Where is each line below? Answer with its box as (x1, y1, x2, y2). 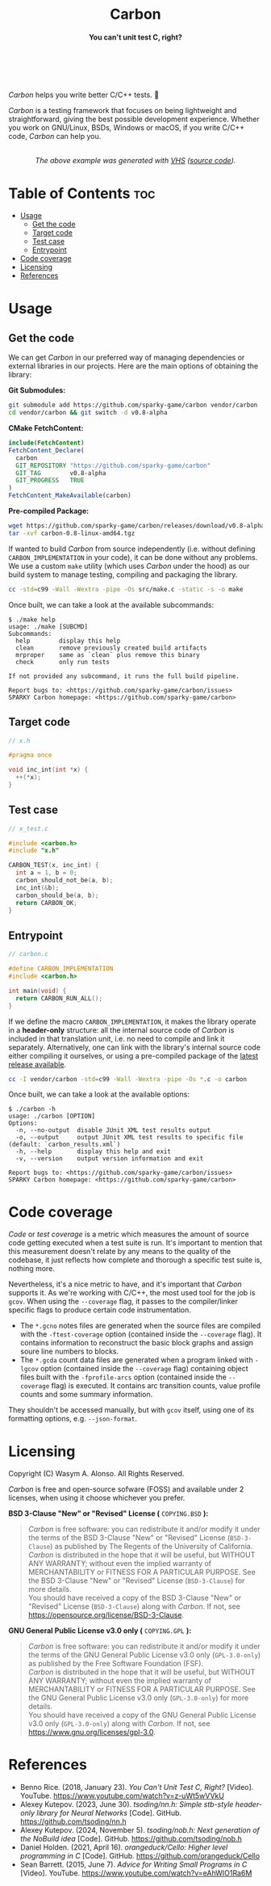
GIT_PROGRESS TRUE (15, 477, 85, 485)
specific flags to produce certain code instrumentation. (8, 1305, 191, 1315)
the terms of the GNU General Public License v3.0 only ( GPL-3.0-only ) (27, 1650, 261, 1660)
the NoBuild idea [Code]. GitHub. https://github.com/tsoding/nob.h (19, 1834, 242, 1844)
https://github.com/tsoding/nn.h (19, 1817, 127, 1826)
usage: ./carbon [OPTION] (8, 1112, 95, 1121)
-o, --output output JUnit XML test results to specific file (15, 1134, 244, 1142)
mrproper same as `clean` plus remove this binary (15, 650, 200, 659)
